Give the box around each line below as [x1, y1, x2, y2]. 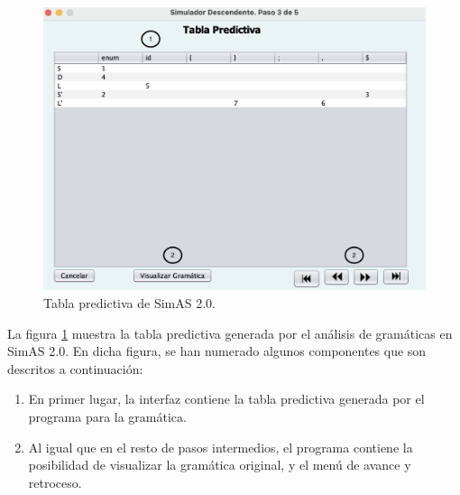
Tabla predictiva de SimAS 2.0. [43, 294, 216, 313]
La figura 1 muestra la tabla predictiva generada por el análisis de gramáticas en [7, 323, 453, 342]
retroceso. [28, 472, 82, 491]
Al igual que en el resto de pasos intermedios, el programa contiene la [28, 437, 413, 456]
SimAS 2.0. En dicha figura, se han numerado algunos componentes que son [7, 341, 427, 360]
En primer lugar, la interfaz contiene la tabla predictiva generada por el [28, 389, 425, 408]
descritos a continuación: [7, 359, 143, 378]
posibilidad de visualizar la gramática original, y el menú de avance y [28, 455, 411, 474]
